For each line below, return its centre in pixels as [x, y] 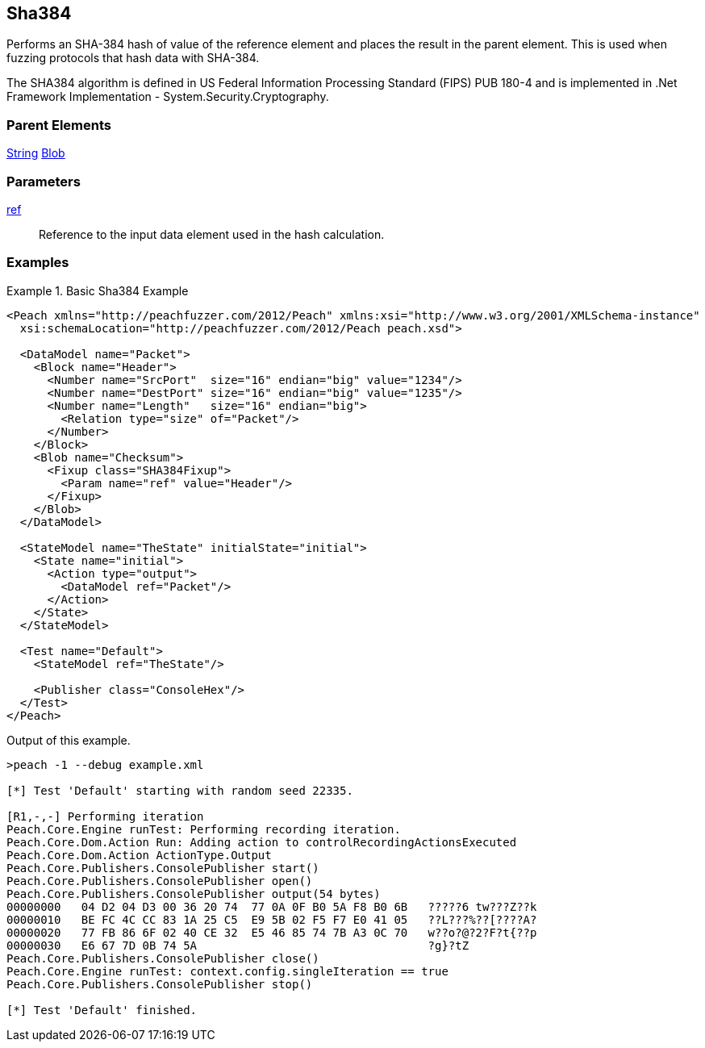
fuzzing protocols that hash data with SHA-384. [133, 58]
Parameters [44, 181]
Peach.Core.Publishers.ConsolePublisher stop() [160, 984]
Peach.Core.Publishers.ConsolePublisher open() [160, 881]
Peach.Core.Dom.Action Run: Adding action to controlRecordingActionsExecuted [262, 842]
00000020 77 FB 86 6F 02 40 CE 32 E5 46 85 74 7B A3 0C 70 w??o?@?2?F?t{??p [272, 932]
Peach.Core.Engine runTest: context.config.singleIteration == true [227, 971]
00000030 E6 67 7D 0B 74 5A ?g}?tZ [238, 945]
